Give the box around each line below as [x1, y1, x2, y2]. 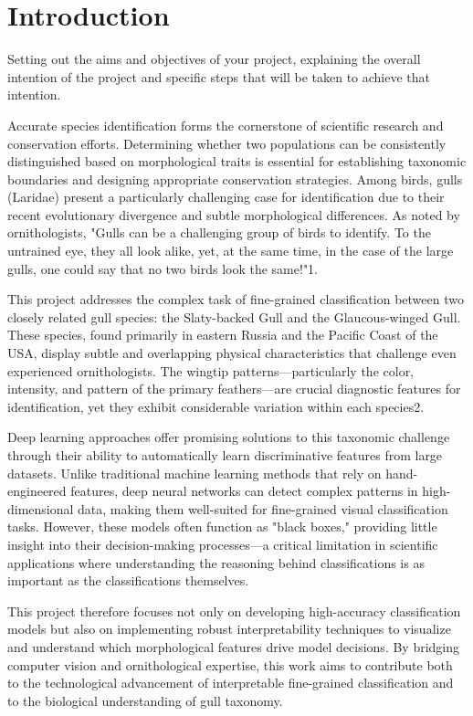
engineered [7, 481, 67, 500]
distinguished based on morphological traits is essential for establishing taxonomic [7, 152, 467, 171]
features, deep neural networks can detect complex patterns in [70, 481, 418, 500]
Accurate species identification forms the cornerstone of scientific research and [7, 115, 444, 134]
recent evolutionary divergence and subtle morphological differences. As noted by [7, 205, 460, 224]
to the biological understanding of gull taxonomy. [7, 690, 283, 710]
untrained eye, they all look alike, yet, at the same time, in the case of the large [7, 241, 454, 260]
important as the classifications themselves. [7, 571, 249, 590]
